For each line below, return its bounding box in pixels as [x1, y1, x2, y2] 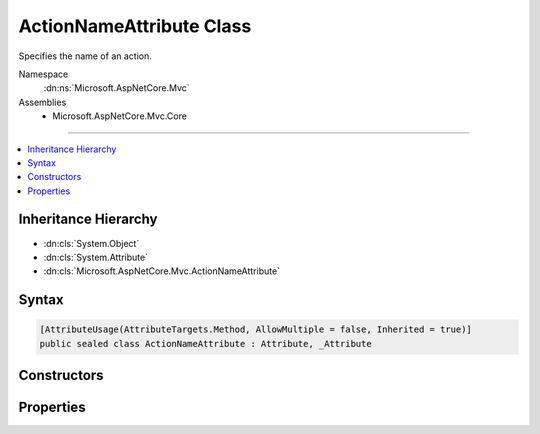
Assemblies [18, 96, 67, 108]
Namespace [18, 68, 69, 80]
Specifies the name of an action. [18, 50, 152, 62]
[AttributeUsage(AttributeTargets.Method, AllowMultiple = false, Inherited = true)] [39, 324, 472, 335]
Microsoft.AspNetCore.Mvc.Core [52, 110, 187, 122]
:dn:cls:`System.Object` [43, 237, 140, 249]
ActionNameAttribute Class [18, 15, 252, 37]
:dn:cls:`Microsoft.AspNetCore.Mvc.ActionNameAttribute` [43, 265, 280, 277]
